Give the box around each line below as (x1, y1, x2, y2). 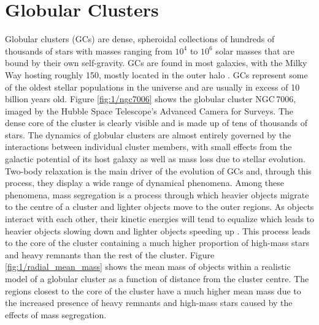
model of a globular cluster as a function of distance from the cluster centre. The (5, 272, 309, 285)
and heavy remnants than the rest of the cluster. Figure (5, 248, 215, 261)
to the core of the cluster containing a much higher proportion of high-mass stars (5, 236, 310, 249)
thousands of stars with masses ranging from (5, 44, 172, 57)
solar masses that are (215, 44, 295, 57)
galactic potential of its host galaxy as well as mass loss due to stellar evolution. (5, 152, 306, 165)
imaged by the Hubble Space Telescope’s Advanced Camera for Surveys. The (5, 104, 294, 117)
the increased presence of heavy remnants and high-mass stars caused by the (5, 296, 293, 309)
